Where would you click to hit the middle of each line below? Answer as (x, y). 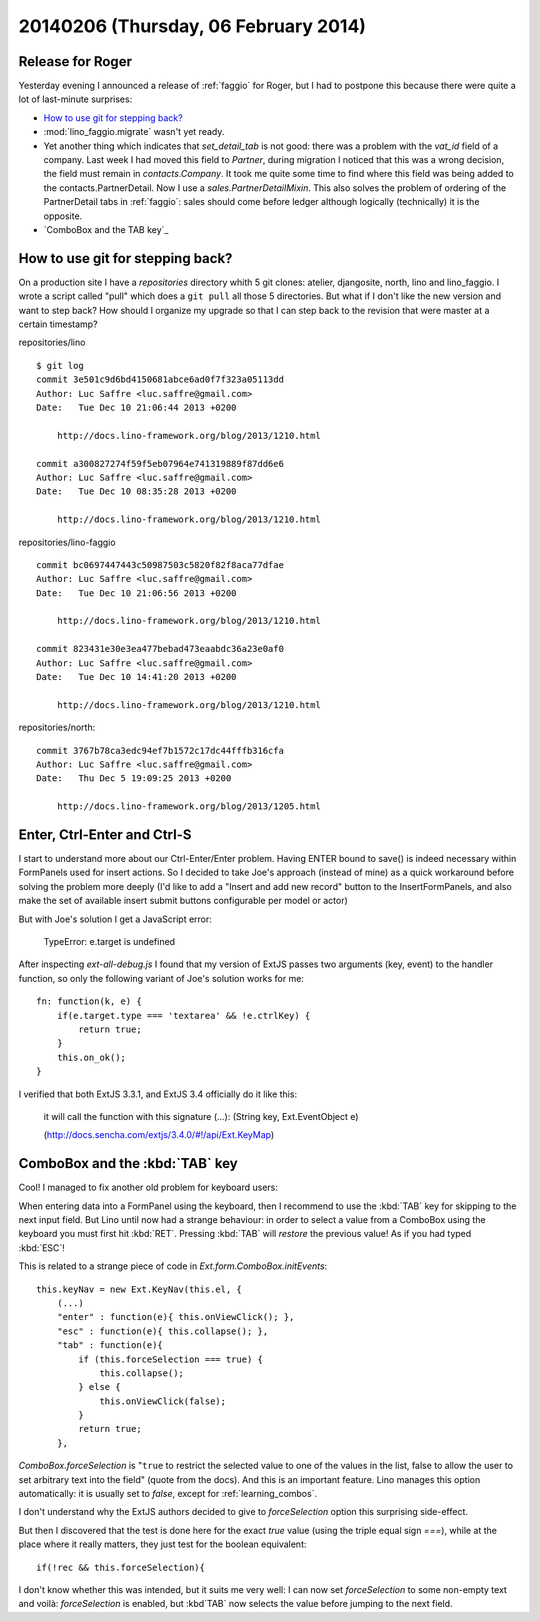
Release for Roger (75, 61)
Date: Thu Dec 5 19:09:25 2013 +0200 (134, 778)
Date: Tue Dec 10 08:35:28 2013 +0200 (136, 491)
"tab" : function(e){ (110, 1345)
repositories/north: (57, 727)
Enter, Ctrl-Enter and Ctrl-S (105, 834)
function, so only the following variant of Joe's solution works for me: (161, 978)
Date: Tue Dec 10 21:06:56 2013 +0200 (136, 593)
